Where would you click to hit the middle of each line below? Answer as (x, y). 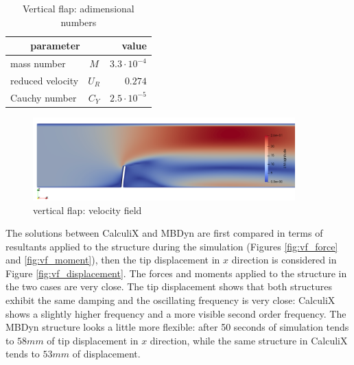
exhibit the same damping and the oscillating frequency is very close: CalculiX (170, 300)
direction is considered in (284, 260)
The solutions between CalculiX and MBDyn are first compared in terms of (164, 233)
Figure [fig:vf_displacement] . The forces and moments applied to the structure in (176, 273)
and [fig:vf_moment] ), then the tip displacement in (113, 260)
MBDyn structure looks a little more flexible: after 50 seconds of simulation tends (177, 327)
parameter (55, 46)
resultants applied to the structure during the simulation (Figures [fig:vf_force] (172, 246)
